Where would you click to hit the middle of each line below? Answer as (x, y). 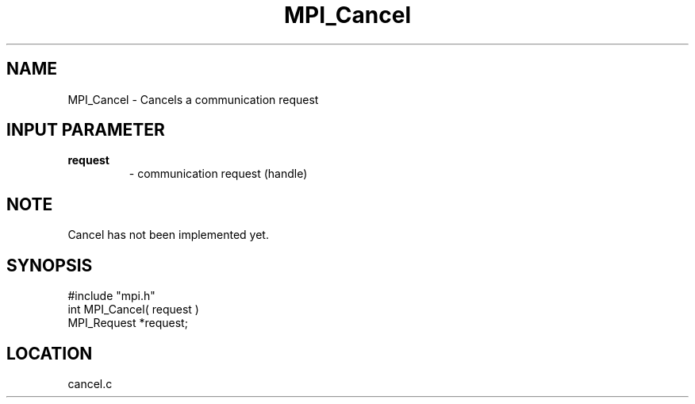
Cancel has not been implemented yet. (168, 235)
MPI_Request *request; (128, 323)
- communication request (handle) (218, 174)
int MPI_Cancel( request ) (133, 310)
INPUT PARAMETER (86, 130)
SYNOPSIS (50, 265)
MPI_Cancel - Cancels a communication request (193, 99)
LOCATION (50, 353)
